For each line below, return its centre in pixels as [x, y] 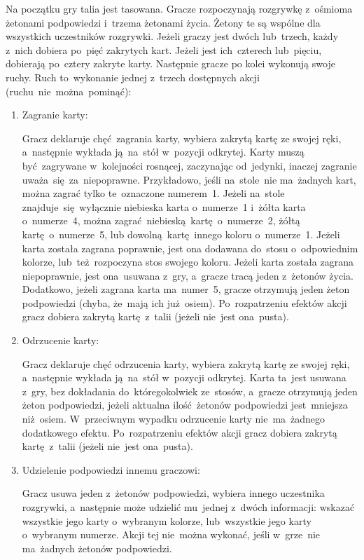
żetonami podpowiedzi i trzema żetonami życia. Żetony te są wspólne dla [163, 22]
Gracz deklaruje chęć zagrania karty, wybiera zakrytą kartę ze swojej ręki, [182, 138]
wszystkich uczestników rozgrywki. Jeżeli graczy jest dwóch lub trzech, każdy [172, 36]
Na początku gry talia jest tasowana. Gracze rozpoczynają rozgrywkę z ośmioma [179, 8]
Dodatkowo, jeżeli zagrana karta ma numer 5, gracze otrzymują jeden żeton [186, 289]
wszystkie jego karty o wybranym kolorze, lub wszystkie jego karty [167, 520]
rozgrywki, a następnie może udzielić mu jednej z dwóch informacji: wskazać [188, 507]
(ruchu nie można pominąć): [69, 91]
